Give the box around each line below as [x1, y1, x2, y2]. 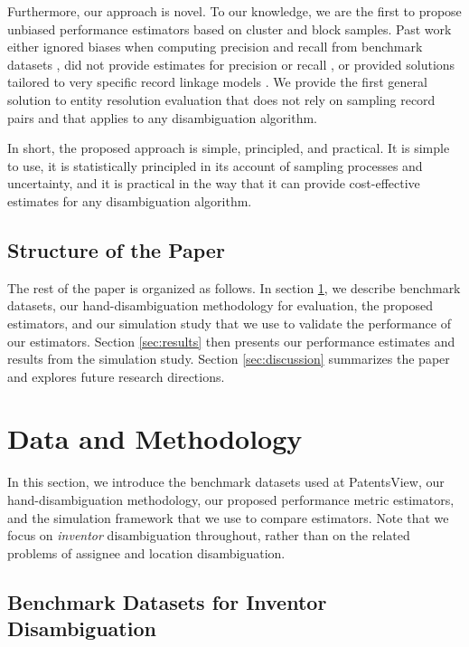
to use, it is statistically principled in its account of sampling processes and [7, 156, 423, 175]
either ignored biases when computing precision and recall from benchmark [7, 37, 423, 56]
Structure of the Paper [7, 235, 225, 263]
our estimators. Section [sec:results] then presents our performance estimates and [7, 331, 455, 350]
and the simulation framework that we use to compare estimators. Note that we [7, 508, 449, 527]
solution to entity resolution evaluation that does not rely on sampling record [7, 90, 436, 109]
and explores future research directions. [7, 366, 225, 385]
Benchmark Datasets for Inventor [7, 587, 327, 615]
